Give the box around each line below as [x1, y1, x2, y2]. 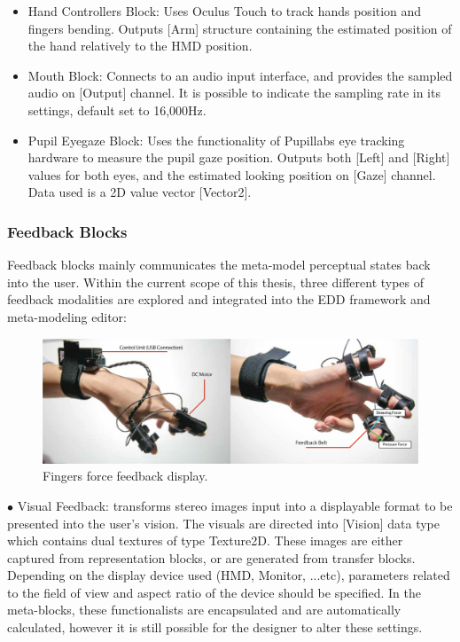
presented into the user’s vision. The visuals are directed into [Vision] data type [7, 513, 440, 532]
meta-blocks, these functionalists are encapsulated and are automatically [7, 600, 402, 619]
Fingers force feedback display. [43, 466, 208, 485]
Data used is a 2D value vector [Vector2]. [27, 183, 252, 201]
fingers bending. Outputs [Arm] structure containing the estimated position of [27, 19, 452, 37]
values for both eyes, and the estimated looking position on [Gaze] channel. [27, 165, 436, 184]
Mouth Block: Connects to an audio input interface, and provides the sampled [27, 66, 453, 84]
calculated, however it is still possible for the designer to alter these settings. [7, 618, 423, 637]
